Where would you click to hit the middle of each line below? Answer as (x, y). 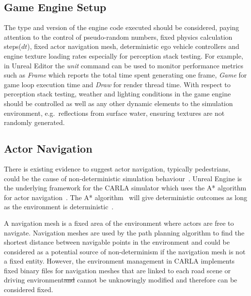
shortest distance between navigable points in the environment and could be (117, 242)
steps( (13, 46)
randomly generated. (34, 122)
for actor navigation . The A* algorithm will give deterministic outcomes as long (126, 197)
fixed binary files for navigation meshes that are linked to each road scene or (117, 270)
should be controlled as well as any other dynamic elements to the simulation (118, 103)
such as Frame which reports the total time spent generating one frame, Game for (125, 75)
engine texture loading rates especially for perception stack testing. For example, (124, 55)
